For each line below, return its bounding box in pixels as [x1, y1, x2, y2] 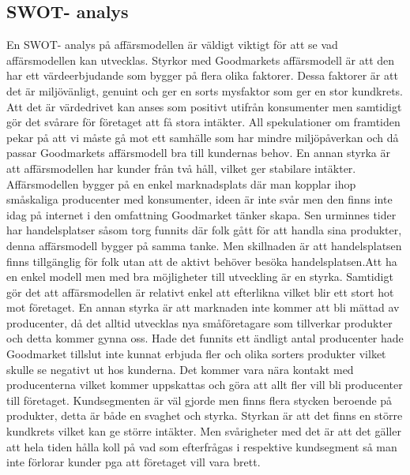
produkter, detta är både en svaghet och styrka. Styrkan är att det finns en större [6, 407, 403, 424]
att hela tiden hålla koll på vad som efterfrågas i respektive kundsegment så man [6, 438, 397, 454]
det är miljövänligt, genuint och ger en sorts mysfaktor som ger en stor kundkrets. [6, 82, 403, 99]
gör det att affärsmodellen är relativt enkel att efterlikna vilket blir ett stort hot [6, 283, 394, 300]
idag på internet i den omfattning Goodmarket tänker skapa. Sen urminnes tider [6, 206, 397, 223]
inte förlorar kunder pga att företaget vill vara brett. [6, 454, 261, 470]
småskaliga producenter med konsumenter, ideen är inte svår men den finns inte [6, 191, 393, 208]
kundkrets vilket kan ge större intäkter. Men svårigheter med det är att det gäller [6, 423, 401, 439]
